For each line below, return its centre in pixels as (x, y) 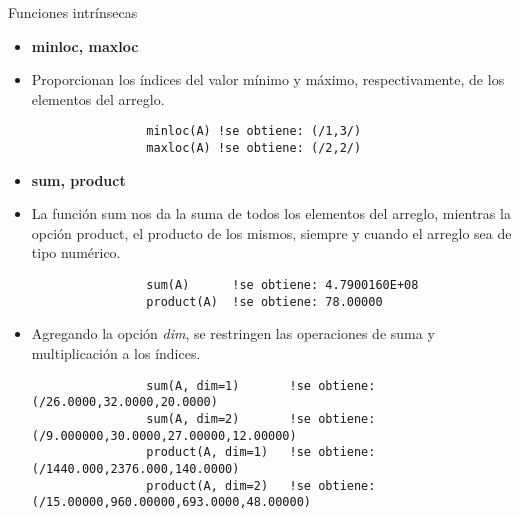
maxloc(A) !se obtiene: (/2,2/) (254, 148)
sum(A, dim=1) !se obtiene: (261, 385)
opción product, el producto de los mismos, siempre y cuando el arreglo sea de (271, 232)
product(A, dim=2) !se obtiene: (261, 485)
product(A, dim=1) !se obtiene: (261, 452)
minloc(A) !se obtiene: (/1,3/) (254, 131)
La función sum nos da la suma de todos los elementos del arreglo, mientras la (271, 213)
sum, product (78, 179)
